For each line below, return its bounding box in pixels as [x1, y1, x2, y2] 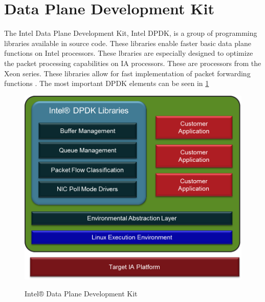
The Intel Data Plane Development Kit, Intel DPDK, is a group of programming [4, 28, 257, 38]
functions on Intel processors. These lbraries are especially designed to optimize [4, 48, 253, 58]
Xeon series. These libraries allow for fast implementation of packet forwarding [4, 68, 251, 78]
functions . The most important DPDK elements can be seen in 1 [4, 78, 209, 89]
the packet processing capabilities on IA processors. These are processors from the [4, 57, 261, 68]
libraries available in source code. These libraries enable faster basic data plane [4, 37, 251, 48]
